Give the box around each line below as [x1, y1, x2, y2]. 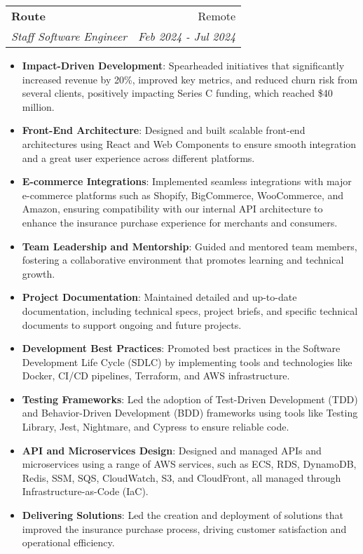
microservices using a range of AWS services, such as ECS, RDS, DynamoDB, [22, 457, 357, 471]
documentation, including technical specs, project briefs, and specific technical [22, 303, 358, 318]
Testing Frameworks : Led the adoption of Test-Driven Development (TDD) [22, 391, 358, 406]
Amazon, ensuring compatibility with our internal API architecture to [22, 201, 323, 216]
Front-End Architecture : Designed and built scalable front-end [22, 123, 306, 137]
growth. [22, 266, 55, 281]
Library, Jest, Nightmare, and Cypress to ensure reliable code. [22, 419, 289, 434]
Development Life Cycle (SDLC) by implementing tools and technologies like [22, 354, 352, 369]
